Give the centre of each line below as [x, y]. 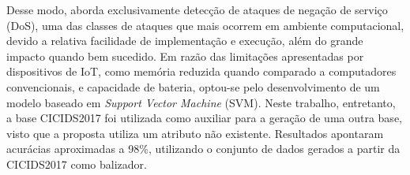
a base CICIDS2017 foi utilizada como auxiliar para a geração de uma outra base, [204, 118]
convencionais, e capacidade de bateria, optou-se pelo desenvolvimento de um [193, 86]
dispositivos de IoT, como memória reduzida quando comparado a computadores [201, 71]
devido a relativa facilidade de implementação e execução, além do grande [185, 41]
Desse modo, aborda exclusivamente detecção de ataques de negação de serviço [197, 9]
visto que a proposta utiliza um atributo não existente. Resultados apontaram [195, 133]
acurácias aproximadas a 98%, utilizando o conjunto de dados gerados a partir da [203, 149]
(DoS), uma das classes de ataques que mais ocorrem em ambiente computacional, [205, 25]
